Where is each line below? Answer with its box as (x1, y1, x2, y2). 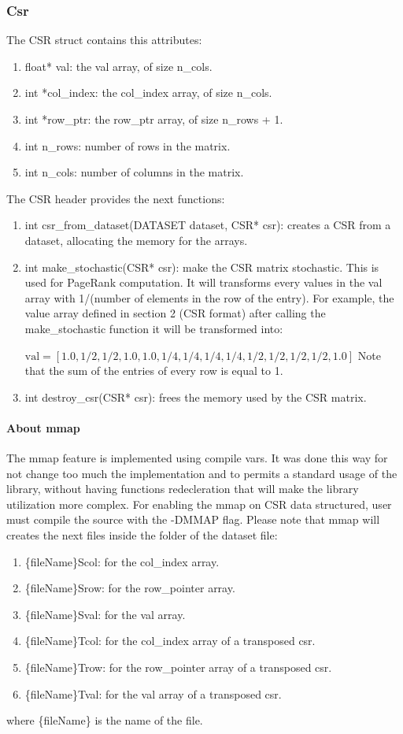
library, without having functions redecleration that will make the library (6, 480, 359, 497)
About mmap (6, 419, 80, 436)
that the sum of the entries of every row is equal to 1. (24, 362, 283, 379)
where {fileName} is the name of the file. (6, 712, 203, 728)
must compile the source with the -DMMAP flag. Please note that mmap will (6, 511, 380, 528)
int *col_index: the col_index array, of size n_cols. (24, 84, 272, 101)
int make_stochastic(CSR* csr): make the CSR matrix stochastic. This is (24, 258, 379, 275)
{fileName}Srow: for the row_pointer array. (24, 580, 235, 596)
